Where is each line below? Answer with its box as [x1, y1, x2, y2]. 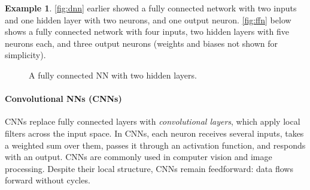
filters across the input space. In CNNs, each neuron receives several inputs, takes [5, 126, 304, 139]
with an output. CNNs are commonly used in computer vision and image [5, 150, 272, 163]
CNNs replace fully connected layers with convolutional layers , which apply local [5, 115, 300, 128]
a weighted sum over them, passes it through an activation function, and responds [5, 138, 306, 151]
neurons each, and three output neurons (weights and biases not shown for [5, 37, 278, 49]
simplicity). [5, 49, 46, 61]
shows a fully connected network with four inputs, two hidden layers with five [5, 25, 289, 38]
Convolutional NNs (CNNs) [5, 92, 122, 105]
